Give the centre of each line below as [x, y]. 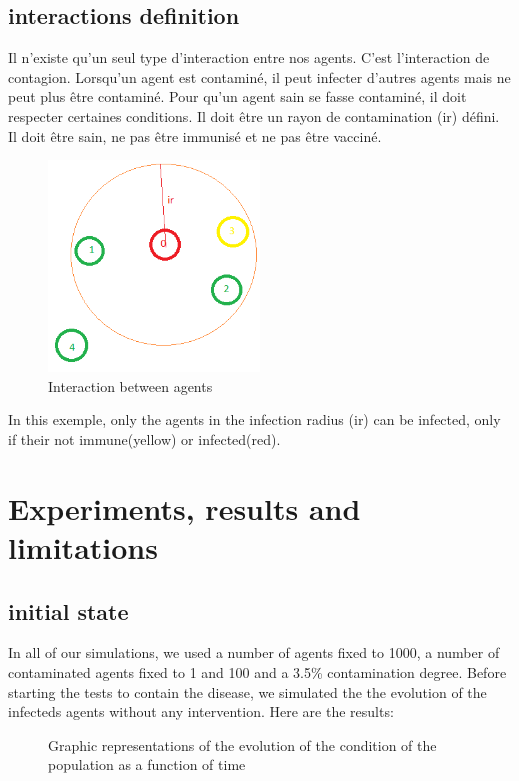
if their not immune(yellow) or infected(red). [144, 438]
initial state [68, 610]
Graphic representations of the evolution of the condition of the [242, 744]
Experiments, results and [184, 507]
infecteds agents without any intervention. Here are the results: [201, 711]
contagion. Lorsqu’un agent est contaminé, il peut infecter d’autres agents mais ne [259, 76]
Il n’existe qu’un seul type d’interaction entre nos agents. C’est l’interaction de [249, 57]
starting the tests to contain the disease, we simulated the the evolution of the [247, 691]
